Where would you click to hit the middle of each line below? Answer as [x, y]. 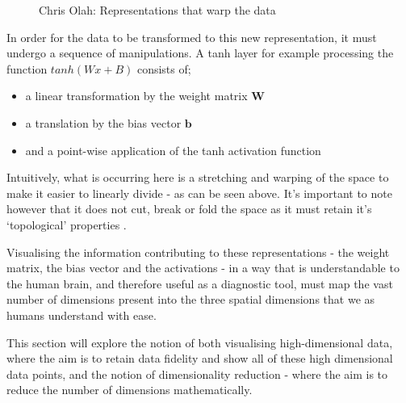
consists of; [164, 68]
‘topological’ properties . [67, 224]
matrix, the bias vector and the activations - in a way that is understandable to [203, 268]
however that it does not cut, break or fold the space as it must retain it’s [189, 209]
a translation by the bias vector [103, 122]
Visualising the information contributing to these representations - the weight [198, 252]
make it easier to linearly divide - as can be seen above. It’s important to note [199, 193]
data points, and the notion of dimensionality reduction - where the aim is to [197, 374]
